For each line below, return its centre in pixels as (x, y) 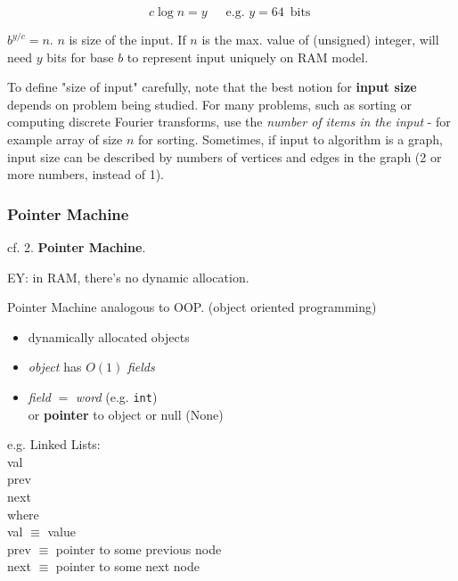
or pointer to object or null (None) (126, 414)
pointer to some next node (127, 566)
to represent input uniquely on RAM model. (248, 57)
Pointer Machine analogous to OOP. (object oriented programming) (192, 307)
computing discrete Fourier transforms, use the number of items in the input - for (229, 122)
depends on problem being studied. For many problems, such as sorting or (209, 104)
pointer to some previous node (139, 548)
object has (55, 367)
